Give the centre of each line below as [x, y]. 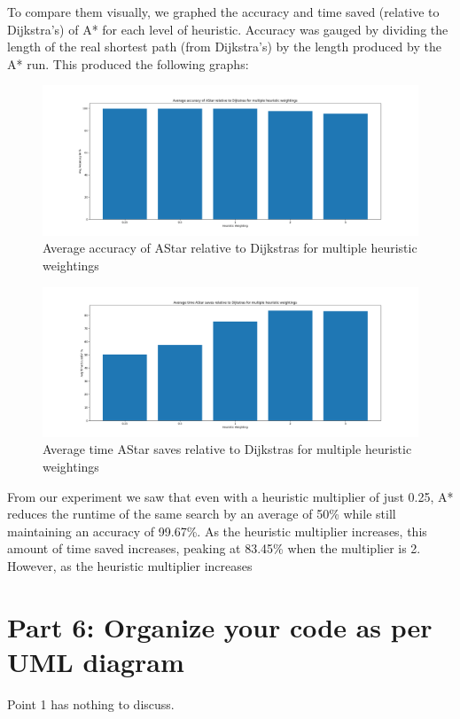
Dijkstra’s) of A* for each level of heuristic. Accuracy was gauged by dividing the [228, 29]
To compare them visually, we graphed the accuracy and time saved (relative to [223, 12]
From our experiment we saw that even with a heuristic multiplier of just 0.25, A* [230, 496]
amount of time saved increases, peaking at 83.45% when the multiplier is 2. [214, 548]
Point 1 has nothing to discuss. [91, 703]
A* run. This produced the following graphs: [128, 63]
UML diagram [96, 661]
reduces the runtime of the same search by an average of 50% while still [202, 514]
